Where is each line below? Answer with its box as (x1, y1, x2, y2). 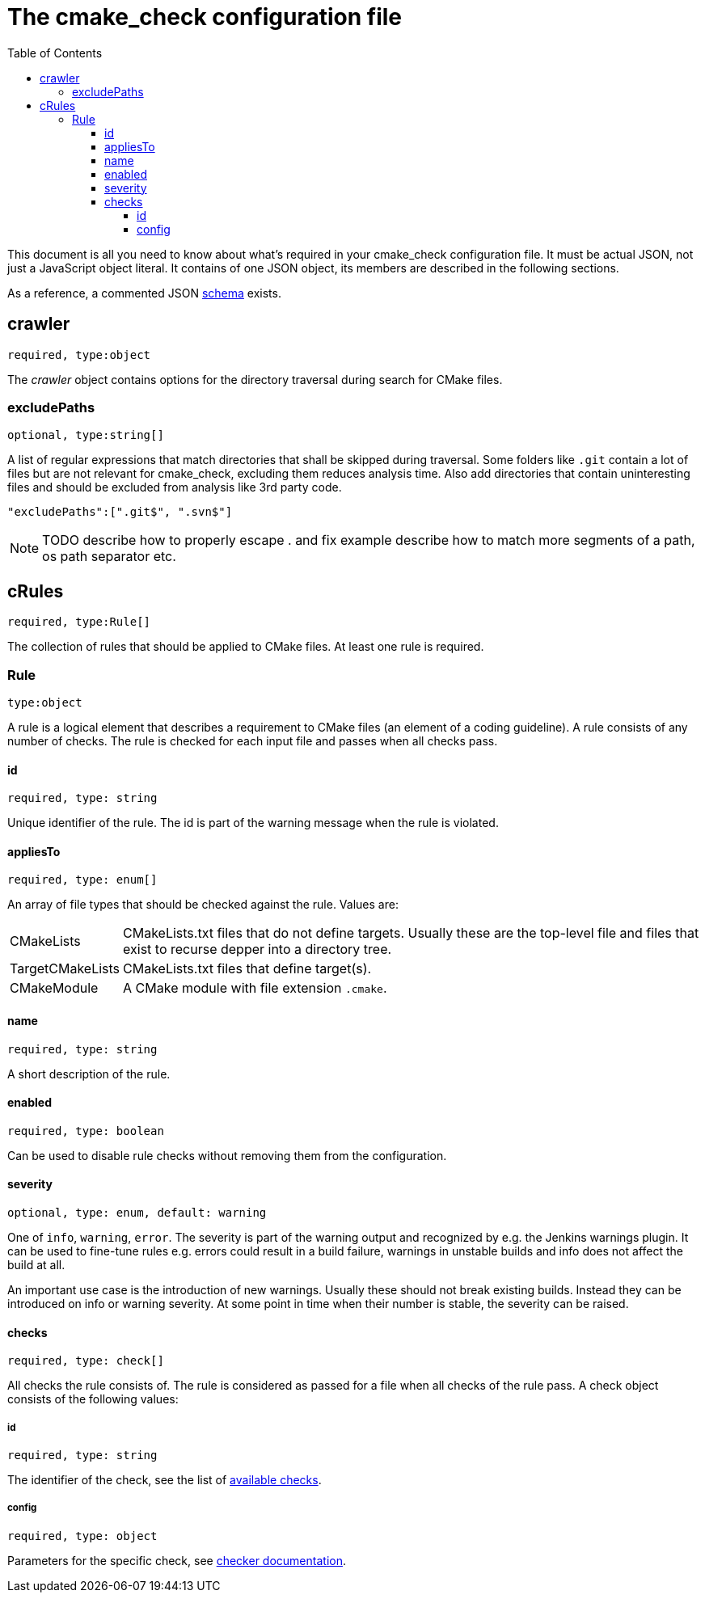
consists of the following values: (7, 1392, 179, 1407)
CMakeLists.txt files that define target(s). (123, 960, 372, 977)
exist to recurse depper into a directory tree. (123, 941, 392, 958)
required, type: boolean (7, 1124, 164, 1137)
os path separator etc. (42, 548, 176, 565)
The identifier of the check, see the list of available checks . (7, 1473, 322, 1487)
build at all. (7, 1258, 65, 1272)
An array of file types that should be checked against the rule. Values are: (7, 897, 399, 912)
